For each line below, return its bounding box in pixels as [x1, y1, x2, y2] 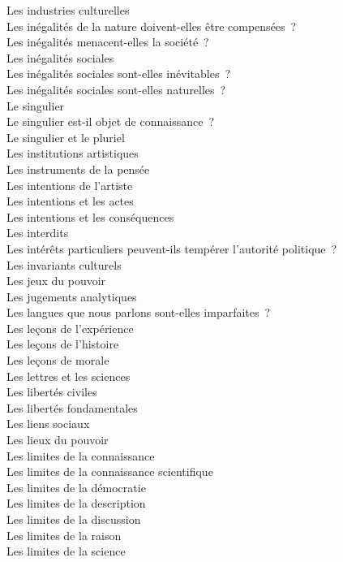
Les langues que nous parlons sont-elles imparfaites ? [6, 304, 271, 321]
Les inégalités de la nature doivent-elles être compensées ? [6, 17, 297, 34]
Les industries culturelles [6, 2, 130, 18]
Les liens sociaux [6, 415, 90, 432]
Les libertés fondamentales [6, 399, 138, 416]
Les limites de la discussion [6, 511, 141, 527]
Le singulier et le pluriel [6, 128, 125, 145]
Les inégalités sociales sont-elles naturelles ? [6, 80, 226, 97]
